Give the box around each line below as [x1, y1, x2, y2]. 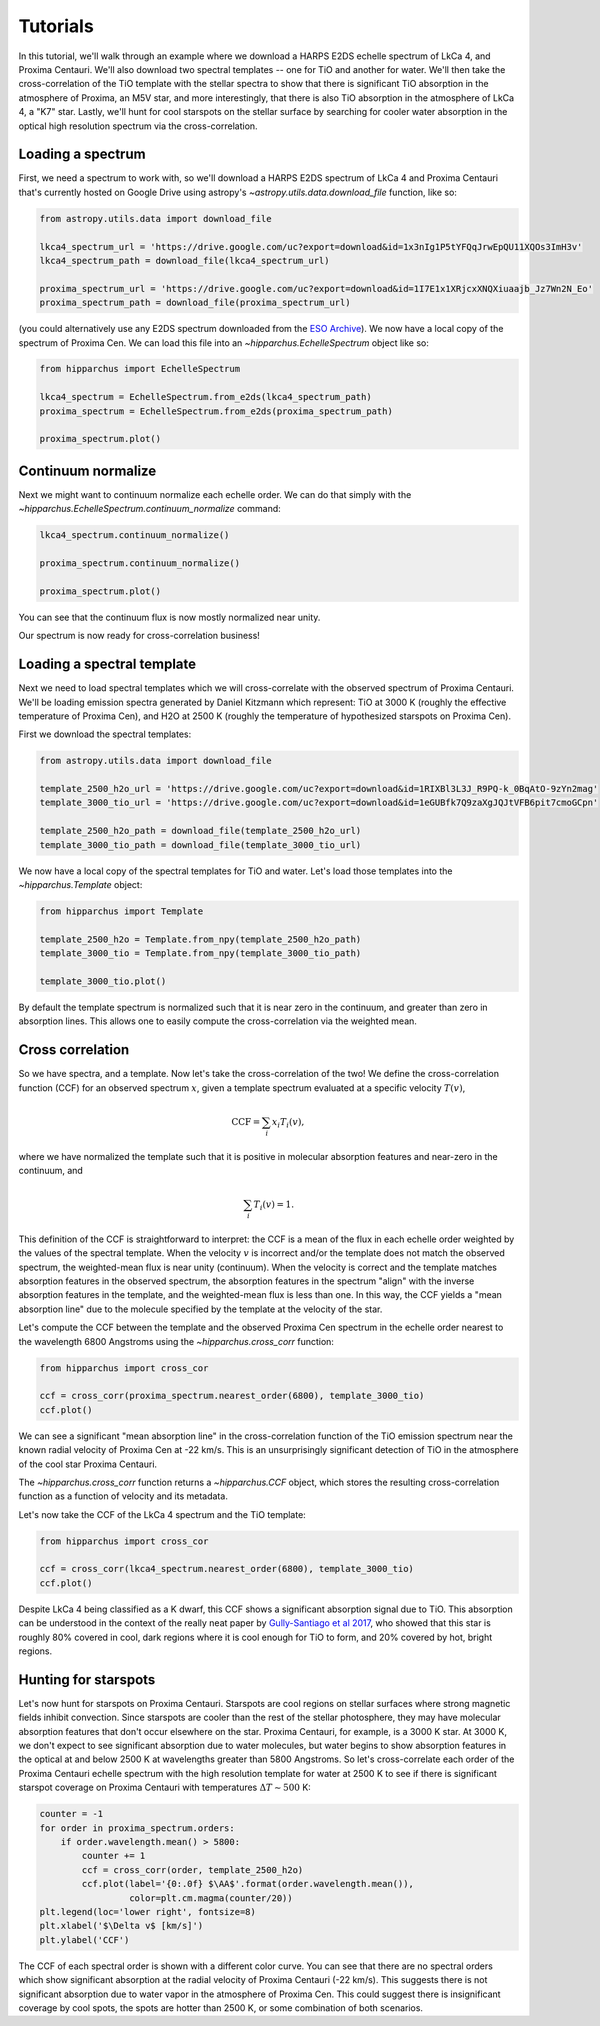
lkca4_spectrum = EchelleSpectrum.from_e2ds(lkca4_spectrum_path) [39, 391, 372, 403]
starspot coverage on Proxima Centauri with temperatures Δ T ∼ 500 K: [18, 1781, 312, 1794]
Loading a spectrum [18, 146, 146, 163]
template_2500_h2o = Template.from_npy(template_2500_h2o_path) [39, 933, 362, 945]
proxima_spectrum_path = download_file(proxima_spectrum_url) [39, 297, 351, 309]
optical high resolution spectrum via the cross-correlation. [18, 120, 259, 132]
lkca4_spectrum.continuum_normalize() [39, 530, 230, 541]
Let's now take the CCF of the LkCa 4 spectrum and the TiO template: [18, 1508, 307, 1520]
